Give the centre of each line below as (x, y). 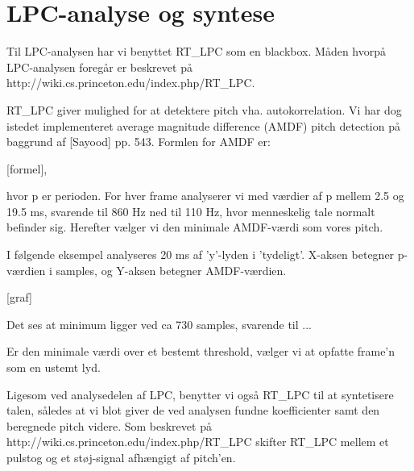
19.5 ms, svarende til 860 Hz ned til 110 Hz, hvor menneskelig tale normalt (191, 211)
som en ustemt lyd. (54, 367)
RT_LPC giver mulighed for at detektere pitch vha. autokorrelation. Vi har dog (204, 109)
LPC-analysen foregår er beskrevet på (99, 67)
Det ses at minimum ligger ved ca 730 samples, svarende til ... (159, 324)
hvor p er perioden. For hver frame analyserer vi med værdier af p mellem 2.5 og (205, 196)
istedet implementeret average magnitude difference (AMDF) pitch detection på (203, 125)
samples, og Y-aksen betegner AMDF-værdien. (171, 270)
